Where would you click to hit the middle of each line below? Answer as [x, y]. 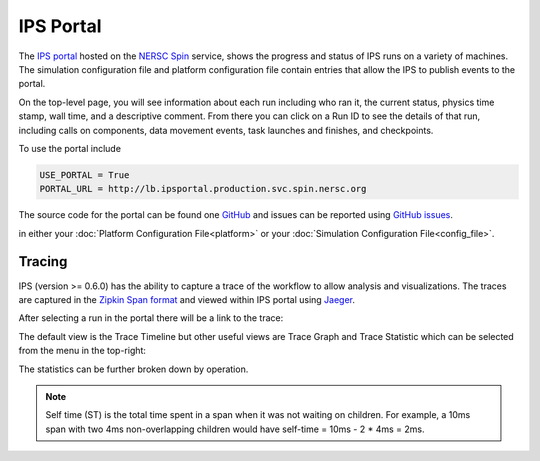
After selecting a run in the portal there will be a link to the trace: [151, 318]
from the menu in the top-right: [82, 351]
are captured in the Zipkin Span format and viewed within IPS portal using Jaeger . [186, 299]
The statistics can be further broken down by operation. [133, 369]
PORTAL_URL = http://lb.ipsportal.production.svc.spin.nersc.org [203, 189]
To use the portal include [70, 148]
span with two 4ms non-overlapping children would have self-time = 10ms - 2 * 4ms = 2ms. [235, 429]
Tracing [43, 261]
